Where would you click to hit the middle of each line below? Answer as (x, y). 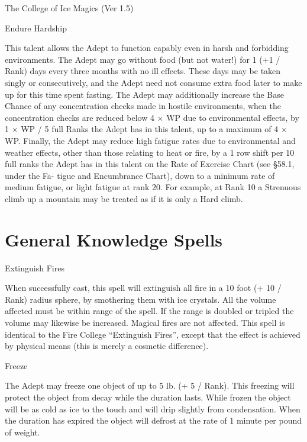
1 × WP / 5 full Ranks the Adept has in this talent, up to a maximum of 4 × (146, 129)
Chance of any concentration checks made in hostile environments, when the (143, 106)
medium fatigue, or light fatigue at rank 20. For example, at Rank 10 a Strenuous (153, 187)
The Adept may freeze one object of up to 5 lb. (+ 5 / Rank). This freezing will (150, 385)
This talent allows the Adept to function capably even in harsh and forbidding (147, 48)
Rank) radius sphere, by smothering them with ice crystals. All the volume (140, 299)
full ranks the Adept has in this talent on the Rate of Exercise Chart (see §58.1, (150, 164)
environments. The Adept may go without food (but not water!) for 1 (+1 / (143, 59)
